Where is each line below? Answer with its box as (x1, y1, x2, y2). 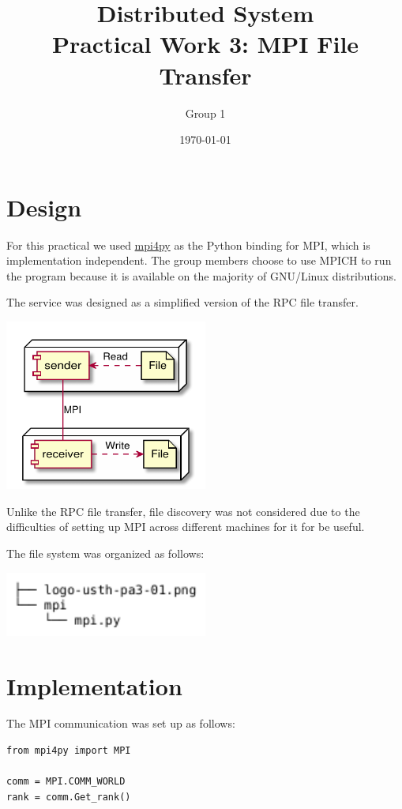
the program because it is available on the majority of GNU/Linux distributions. (6, 267, 396, 284)
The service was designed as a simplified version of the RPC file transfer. (6, 294, 359, 310)
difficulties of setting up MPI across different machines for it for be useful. (6, 518, 365, 535)
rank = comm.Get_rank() (6, 791, 131, 803)
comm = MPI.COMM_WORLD (6, 776, 126, 788)
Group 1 (185, 104, 226, 121)
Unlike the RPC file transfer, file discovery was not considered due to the (6, 502, 360, 519)
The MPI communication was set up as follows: (6, 715, 235, 732)
